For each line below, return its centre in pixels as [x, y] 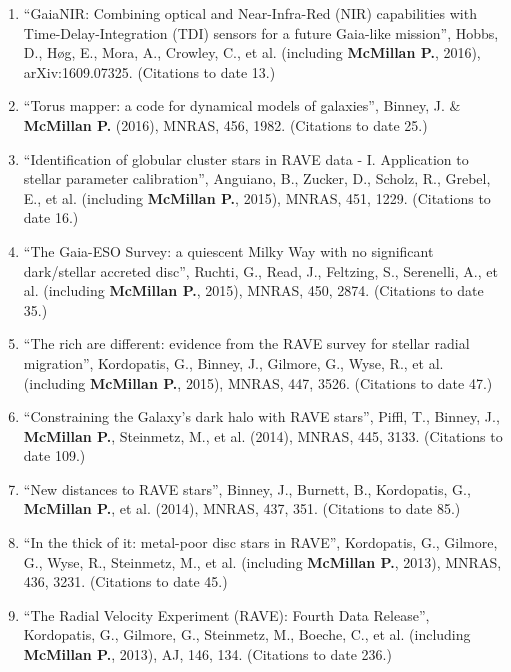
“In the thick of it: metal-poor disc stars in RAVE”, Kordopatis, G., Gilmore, [260, 542]
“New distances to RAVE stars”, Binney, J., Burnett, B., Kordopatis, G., [247, 488]
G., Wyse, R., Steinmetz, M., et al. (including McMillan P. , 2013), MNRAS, [262, 561]
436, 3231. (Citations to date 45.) [125, 581]
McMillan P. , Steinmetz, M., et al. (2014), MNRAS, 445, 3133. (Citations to [263, 435]
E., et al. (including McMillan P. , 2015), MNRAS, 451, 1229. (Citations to [257, 197]
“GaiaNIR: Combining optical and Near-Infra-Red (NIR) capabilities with [250, 13]
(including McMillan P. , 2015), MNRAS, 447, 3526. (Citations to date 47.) [258, 382]
